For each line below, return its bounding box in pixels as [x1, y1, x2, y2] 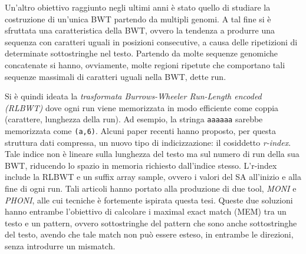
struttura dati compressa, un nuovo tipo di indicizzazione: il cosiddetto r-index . [5, 136, 291, 148]
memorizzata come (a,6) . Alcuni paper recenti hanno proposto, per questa [5, 125, 277, 136]
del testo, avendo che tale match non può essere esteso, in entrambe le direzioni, [5, 228, 294, 240]
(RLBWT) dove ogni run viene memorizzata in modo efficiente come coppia [5, 101, 279, 113]
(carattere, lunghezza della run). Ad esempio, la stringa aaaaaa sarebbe [5, 113, 263, 125]
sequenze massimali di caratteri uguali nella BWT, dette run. [5, 70, 226, 82]
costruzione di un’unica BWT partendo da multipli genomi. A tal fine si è [5, 12, 271, 25]
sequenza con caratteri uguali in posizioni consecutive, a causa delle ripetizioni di [5, 35, 298, 48]
